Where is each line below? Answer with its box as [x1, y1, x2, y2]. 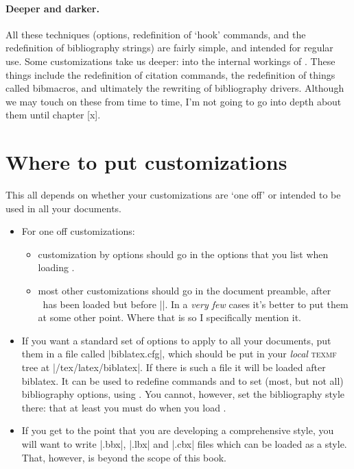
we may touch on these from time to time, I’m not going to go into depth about [5, 94, 342, 108]
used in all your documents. [5, 201, 121, 215]
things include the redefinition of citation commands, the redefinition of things [5, 67, 335, 81]
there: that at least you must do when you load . [21, 400, 226, 414]
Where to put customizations [5, 148, 287, 176]
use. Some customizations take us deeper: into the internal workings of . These [5, 53, 335, 68]
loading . [38, 260, 75, 275]
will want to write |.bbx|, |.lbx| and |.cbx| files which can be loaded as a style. [21, 436, 347, 451]
